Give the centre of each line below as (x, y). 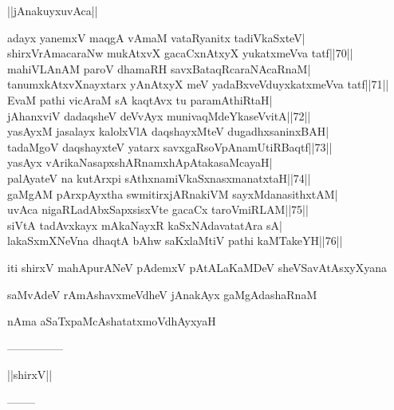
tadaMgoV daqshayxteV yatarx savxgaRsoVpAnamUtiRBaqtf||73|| (170, 146)
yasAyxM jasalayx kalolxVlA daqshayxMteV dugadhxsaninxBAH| (168, 131)
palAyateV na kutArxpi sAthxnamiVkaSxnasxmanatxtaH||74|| (159, 177)
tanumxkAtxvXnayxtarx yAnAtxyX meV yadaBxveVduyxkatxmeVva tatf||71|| (198, 84)
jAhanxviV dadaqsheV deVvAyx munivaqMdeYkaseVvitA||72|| (159, 115)
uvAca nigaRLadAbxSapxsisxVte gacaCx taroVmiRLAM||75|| (158, 209)
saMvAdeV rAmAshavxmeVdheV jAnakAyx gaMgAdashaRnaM (162, 294)
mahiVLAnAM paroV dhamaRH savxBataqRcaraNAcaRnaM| (159, 68)
